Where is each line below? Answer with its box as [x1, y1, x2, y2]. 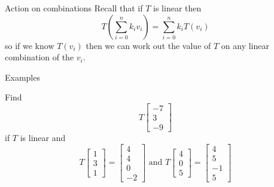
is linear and [20, 131, 66, 144]
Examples [5, 70, 40, 83]
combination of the [5, 51, 74, 63]
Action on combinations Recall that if [5, 2, 143, 14]
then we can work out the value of [86, 39, 211, 51]
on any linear [221, 39, 269, 51]
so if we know [5, 39, 54, 51]
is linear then [153, 2, 202, 14]
